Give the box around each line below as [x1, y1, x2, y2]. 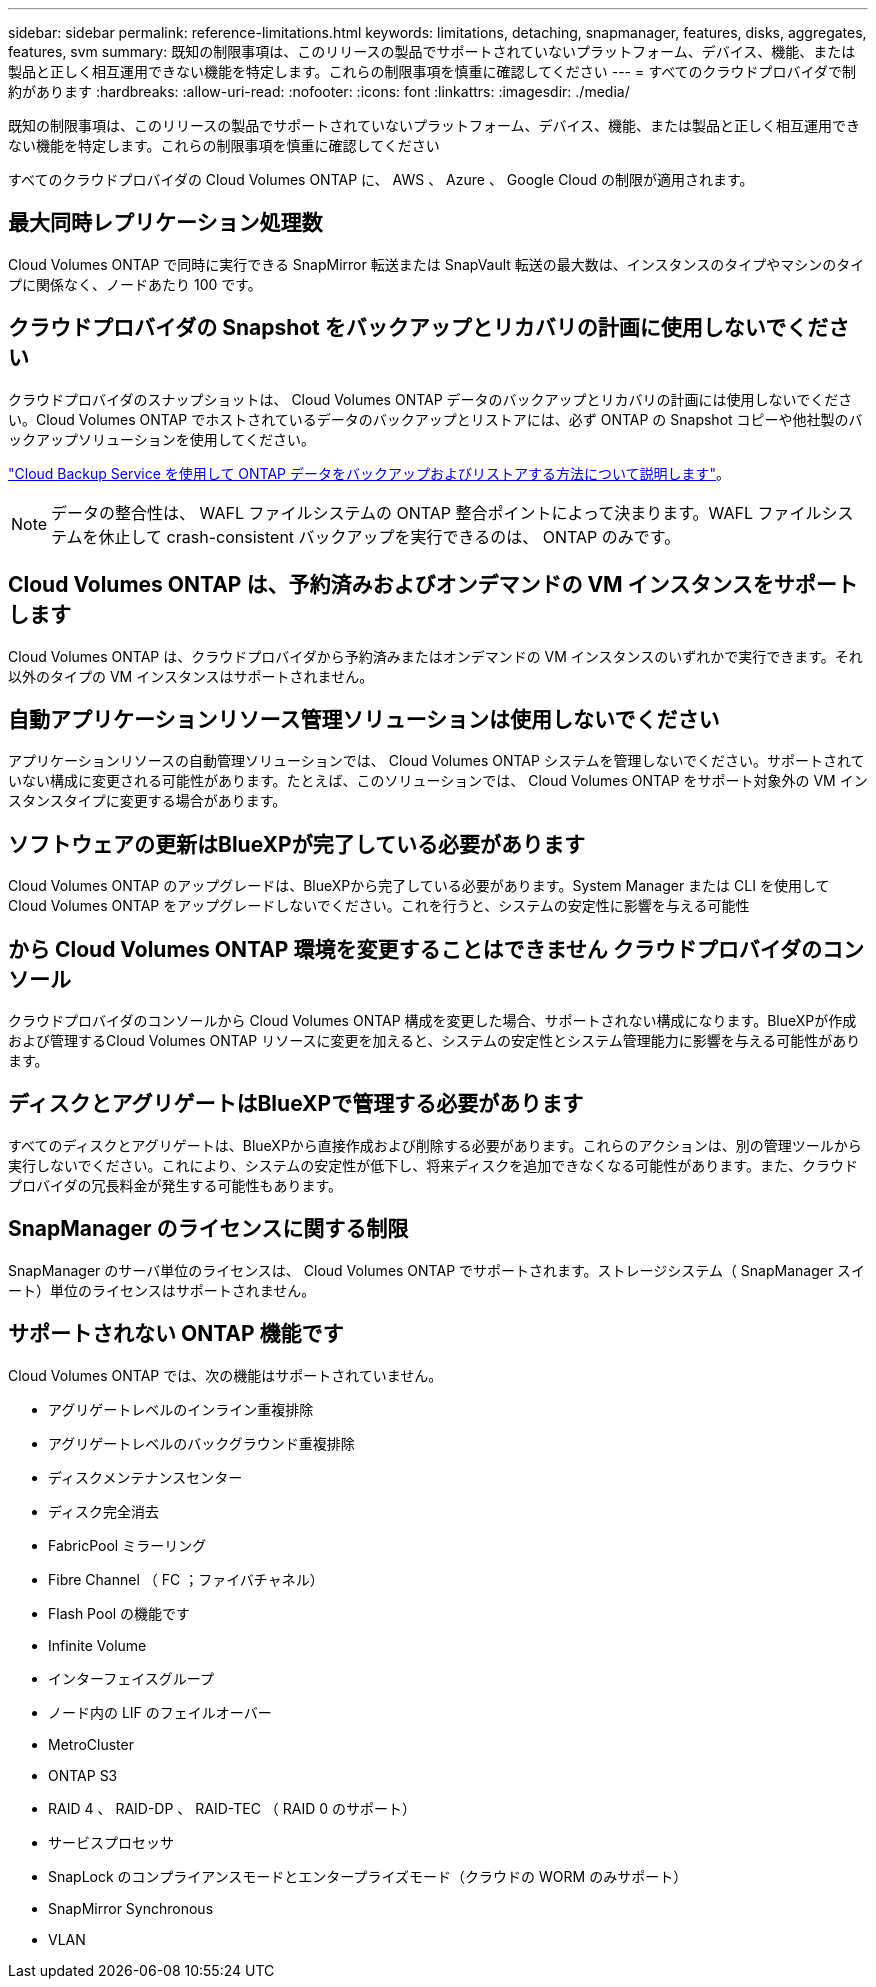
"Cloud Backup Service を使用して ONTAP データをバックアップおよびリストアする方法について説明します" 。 [8, 464, 731, 482]
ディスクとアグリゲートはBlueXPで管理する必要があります [8, 1091, 584, 1117]
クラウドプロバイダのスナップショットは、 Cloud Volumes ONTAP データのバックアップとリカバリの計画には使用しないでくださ [8, 390, 853, 408]
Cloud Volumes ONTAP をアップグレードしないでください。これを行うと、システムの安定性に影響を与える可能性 [8, 897, 750, 915]
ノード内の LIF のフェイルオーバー [48, 1703, 272, 1721]
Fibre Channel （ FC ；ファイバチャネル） [48, 1570, 324, 1588]
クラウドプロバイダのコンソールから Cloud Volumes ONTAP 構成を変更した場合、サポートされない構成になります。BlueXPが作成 [8, 1012, 857, 1030]
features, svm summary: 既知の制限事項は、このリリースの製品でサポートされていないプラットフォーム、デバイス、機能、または [8, 43, 856, 60]
